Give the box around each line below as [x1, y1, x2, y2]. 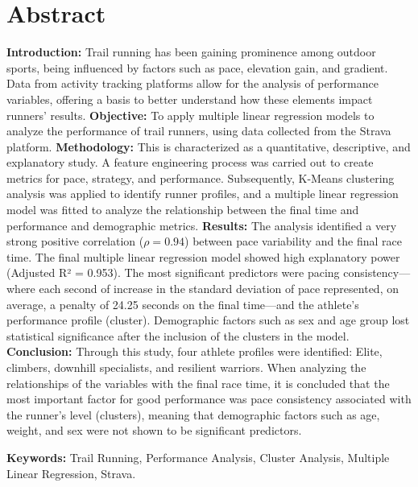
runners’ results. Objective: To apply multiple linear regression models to [6, 106, 375, 123]
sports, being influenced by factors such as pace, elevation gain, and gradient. [6, 59, 388, 76]
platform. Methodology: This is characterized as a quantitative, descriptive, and [6, 138, 411, 155]
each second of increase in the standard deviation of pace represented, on [39, 280, 399, 297]
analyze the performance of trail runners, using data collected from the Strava [6, 122, 391, 139]
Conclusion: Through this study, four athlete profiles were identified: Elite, [6, 343, 383, 360]
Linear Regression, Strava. [6, 464, 136, 481]
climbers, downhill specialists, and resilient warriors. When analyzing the [6, 359, 366, 375]
